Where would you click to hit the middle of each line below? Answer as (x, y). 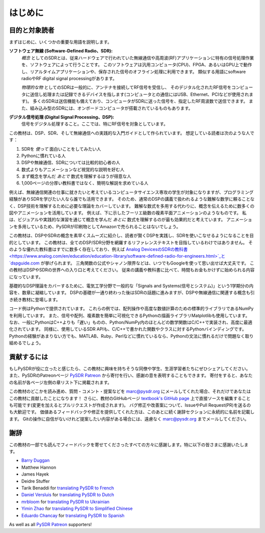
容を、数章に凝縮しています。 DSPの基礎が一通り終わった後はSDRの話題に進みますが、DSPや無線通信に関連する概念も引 (132, 293)
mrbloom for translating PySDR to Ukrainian (66, 502)
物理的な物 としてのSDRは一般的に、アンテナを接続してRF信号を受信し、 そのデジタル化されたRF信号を (126, 87)
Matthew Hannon (39, 467)
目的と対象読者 (32, 30)
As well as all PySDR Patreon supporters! (50, 524)
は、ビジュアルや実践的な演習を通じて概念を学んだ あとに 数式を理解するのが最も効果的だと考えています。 (117, 220)
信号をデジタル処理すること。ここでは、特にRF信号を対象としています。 (95, 124)
